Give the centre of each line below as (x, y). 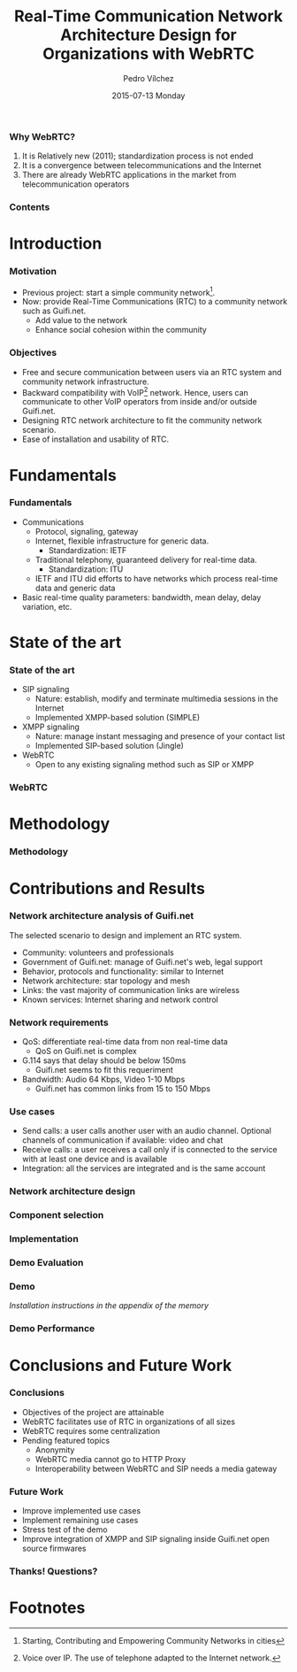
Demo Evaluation (46, 1263)
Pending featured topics (66, 1440)
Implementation (44, 1239)
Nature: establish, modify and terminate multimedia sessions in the (156, 699)
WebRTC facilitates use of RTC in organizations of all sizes (129, 1422)
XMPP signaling (50, 727)
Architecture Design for (148, 35)
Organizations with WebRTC (148, 54)
